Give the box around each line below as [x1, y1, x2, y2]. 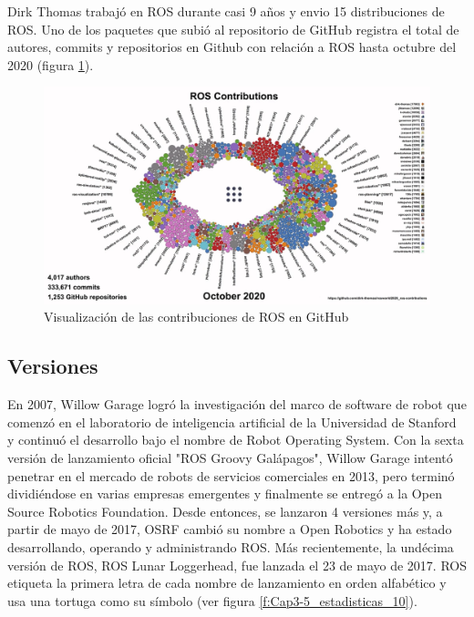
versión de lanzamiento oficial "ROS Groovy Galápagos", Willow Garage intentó [7, 448, 453, 468]
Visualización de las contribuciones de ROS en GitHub [44, 307, 349, 326]
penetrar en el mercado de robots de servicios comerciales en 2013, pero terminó [7, 466, 455, 485]
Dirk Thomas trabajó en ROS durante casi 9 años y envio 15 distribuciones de [7, 2, 445, 20]
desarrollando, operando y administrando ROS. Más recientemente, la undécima [7, 538, 454, 557]
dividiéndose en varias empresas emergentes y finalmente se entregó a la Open [7, 484, 442, 503]
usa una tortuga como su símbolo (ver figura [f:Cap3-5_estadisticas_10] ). [7, 591, 417, 610]
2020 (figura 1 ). [7, 55, 94, 74]
